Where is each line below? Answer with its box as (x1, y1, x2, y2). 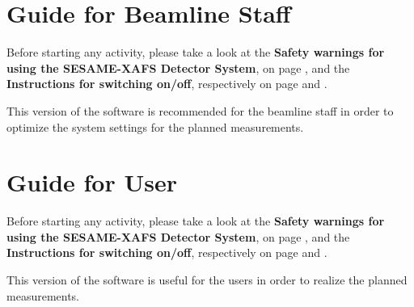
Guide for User (6, 166, 177, 199)
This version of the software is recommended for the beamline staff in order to (6, 102, 394, 119)
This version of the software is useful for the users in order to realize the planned (6, 271, 408, 288)
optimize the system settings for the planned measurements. (6, 118, 304, 135)
